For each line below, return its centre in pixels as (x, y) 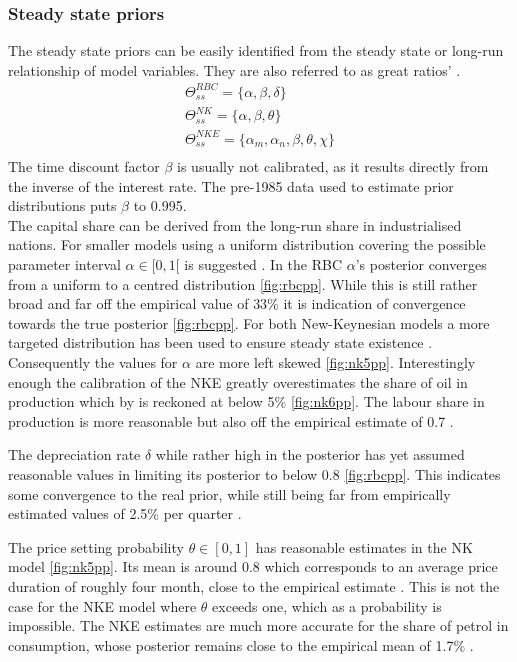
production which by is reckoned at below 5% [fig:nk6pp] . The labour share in (246, 401)
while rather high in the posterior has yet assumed (310, 454)
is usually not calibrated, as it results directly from (333, 166)
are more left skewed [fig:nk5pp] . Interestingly (335, 361)
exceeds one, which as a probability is (327, 605)
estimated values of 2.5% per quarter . (125, 513)
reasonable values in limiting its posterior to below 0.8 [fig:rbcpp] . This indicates (254, 473)
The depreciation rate (74, 454)
